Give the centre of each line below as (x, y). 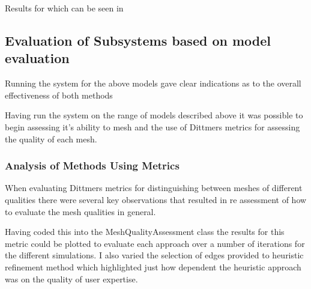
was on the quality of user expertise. (71, 278)
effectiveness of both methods (59, 95)
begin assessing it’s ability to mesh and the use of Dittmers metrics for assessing (152, 126)
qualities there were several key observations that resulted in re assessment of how (156, 199)
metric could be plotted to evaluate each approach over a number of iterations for (155, 243)
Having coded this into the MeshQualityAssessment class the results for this (145, 232)
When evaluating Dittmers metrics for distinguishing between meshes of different (154, 188)
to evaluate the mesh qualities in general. (80, 211)
